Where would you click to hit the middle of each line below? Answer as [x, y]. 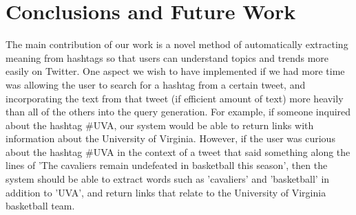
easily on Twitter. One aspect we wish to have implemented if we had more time [175, 71]
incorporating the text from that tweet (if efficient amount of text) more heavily [175, 98]
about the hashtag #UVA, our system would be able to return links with [160, 125]
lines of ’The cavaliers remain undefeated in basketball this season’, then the [167, 165]
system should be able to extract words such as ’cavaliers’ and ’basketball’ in [168, 179]
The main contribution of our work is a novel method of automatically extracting [177, 44]
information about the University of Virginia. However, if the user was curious [170, 138]
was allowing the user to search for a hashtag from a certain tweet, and [156, 84]
